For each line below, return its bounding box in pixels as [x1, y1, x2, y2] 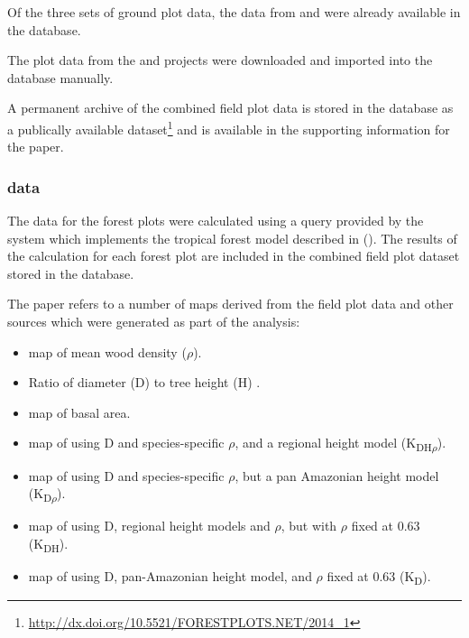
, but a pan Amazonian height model [234, 466, 439, 485]
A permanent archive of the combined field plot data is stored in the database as [7, 98, 454, 117]
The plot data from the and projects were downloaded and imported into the [7, 51, 433, 69]
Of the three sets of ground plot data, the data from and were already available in [7, 3, 461, 21]
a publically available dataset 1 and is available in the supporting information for [7, 116, 450, 138]
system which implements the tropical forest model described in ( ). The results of [7, 228, 457, 247]
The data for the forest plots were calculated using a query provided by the [7, 211, 424, 230]
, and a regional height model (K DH [234, 433, 432, 455]
